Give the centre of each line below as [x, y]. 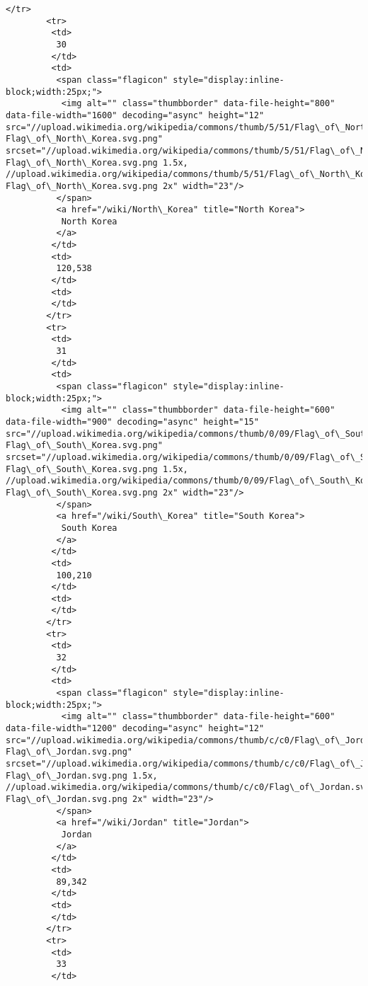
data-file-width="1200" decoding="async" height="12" [135, 729]
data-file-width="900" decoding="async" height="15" [132, 422]
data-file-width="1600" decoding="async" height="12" [135, 115]
